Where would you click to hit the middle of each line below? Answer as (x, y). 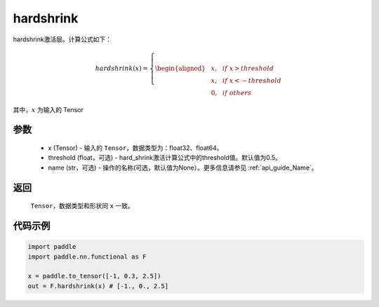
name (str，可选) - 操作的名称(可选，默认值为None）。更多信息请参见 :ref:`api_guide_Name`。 (183, 168)
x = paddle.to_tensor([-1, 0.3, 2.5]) (94, 276)
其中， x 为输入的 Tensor (48, 109)
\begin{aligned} (180, 68)
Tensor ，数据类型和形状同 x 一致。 (82, 206)
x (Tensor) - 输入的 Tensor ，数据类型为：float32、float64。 (136, 148)
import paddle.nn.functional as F (87, 257)
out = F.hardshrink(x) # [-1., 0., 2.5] (98, 286)
